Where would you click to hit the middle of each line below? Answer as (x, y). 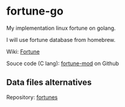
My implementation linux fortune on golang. (61, 28)
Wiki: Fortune (23, 51)
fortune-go (35, 11)
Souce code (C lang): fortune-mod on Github (62, 63)
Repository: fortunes (32, 97)
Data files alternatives (49, 82)
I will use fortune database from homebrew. (61, 40)
